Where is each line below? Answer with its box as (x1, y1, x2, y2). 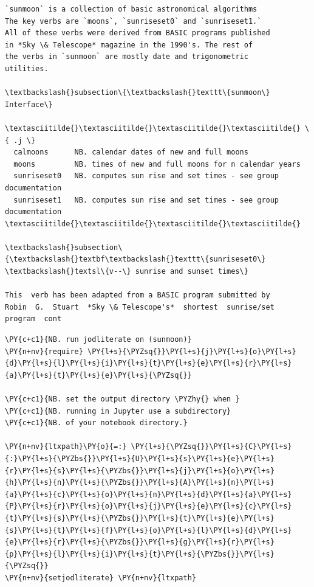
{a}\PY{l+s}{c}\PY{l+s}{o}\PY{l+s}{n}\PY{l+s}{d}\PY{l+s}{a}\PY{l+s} (5, 490, 292, 499)
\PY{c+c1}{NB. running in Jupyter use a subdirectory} (5, 406, 231, 415)
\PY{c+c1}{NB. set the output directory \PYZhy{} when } (5, 395, 240, 403)
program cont (5, 314, 62, 324)
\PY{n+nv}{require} (5, 347, 83, 356)
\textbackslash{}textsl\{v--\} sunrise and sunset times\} (5, 267, 248, 276)
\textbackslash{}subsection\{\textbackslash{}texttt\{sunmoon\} (5, 88, 270, 97)
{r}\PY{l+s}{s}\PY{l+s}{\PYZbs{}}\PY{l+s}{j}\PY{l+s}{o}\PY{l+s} (5, 466, 275, 475)
